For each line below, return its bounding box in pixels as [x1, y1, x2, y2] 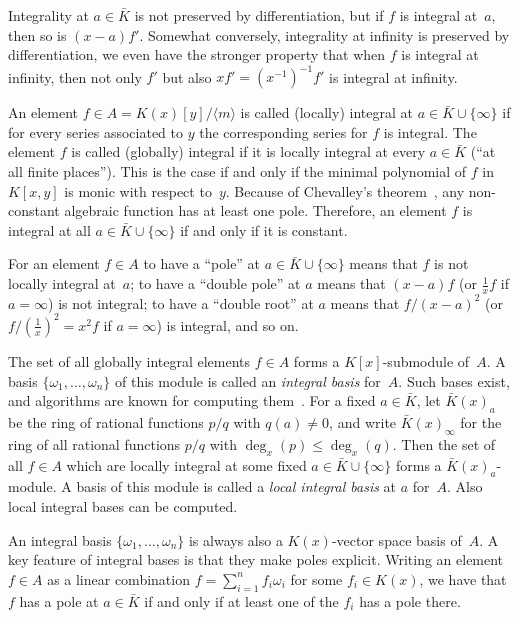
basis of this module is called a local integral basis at [76, 476, 397, 497]
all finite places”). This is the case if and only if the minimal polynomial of [8, 161, 467, 182]
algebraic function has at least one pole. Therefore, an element [64, 200, 447, 221]
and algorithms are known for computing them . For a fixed [8, 390, 376, 411]
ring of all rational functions [8, 433, 181, 454]
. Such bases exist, [398, 370, 510, 391]
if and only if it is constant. [180, 219, 348, 240]
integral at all [8, 219, 91, 240]
